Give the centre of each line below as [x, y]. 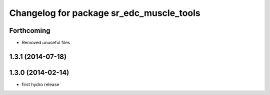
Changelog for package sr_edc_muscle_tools [105, 13]
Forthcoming [30, 31]
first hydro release [40, 84]
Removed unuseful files [46, 43]
